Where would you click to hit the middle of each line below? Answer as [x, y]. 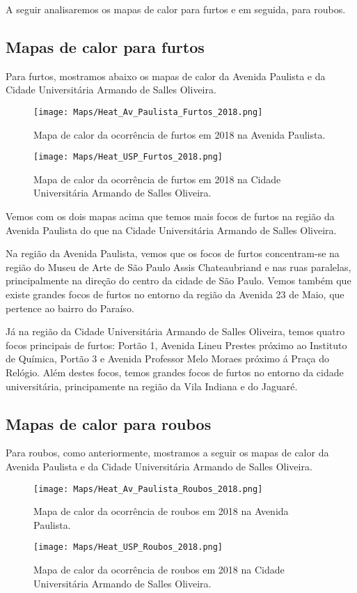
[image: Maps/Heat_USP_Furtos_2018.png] [128, 157]
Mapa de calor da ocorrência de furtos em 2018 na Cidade [157, 179]
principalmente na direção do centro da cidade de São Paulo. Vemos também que [178, 280]
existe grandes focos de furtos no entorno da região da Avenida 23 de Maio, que [175, 294]
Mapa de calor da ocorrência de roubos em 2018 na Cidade [159, 570]
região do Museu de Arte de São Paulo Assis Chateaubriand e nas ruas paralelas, [178, 267]
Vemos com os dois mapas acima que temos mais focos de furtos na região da [170, 216]
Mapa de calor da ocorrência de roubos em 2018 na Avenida [161, 511]
